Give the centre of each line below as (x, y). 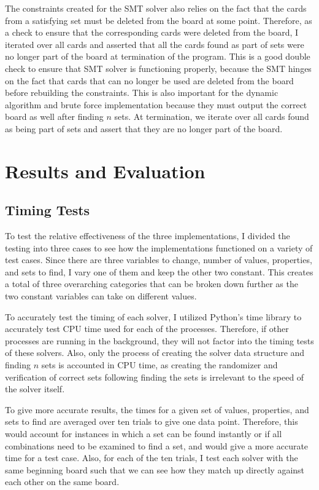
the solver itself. (35, 389)
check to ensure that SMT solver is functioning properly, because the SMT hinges (158, 68)
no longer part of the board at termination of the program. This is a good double (158, 56)
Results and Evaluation (105, 171)
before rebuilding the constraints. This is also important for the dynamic (142, 93)
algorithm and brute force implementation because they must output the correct (156, 104)
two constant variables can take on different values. (101, 296)
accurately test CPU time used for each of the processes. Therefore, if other (147, 329)
